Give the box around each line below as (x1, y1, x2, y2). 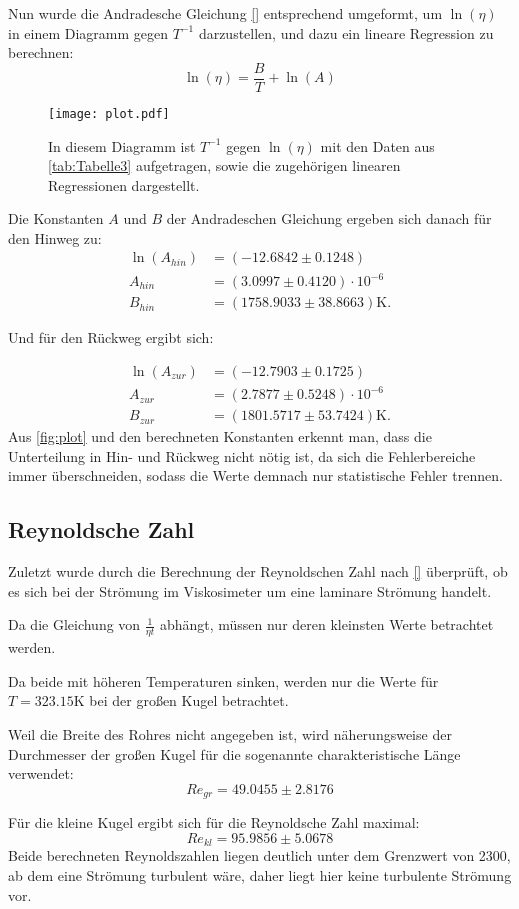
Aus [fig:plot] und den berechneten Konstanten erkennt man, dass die (8, 426, 432, 447)
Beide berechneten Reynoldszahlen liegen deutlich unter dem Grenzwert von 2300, (8, 845, 511, 866)
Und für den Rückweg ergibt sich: (8, 327, 214, 348)
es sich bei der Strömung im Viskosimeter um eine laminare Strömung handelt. (8, 580, 492, 601)
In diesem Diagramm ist (48, 135, 196, 156)
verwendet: (8, 763, 74, 784)
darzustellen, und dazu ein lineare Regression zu (198, 22, 494, 43)
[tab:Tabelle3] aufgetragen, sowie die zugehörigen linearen (48, 155, 401, 176)
